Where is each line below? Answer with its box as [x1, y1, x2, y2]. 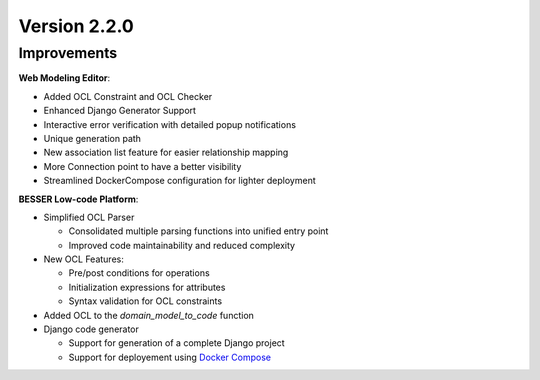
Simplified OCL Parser [43, 211, 135, 223]
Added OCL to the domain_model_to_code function [43, 309, 255, 321]
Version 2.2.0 [18, 15, 134, 37]
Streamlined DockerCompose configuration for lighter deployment [43, 175, 316, 187]
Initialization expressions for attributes [68, 281, 226, 293]
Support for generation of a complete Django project [68, 337, 285, 349]
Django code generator [43, 323, 140, 335]
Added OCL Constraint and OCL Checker [43, 90, 213, 102]
